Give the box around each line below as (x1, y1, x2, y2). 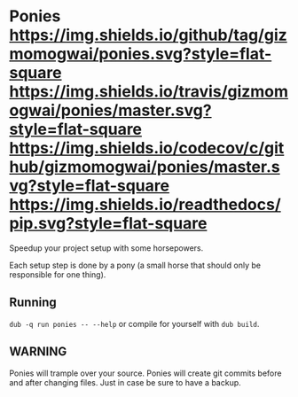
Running (9, 295, 58, 310)
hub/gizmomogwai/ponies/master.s (9, 157, 281, 177)
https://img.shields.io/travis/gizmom (9, 82, 289, 102)
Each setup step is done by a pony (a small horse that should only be (9, 260, 262, 270)
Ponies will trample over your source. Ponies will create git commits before (9, 368, 282, 378)
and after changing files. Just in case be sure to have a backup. (9, 377, 241, 387)
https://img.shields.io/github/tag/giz (9, 25, 288, 45)
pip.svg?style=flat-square (9, 214, 208, 234)
